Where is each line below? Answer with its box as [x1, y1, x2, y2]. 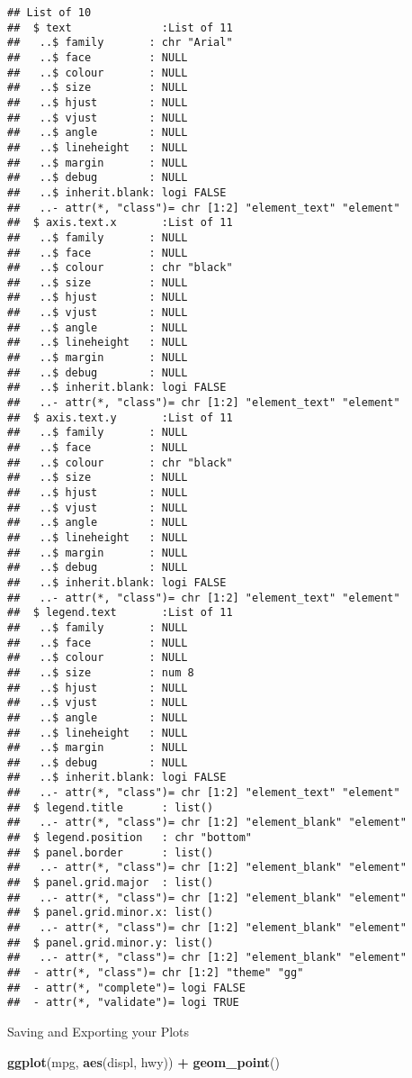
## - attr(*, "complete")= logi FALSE [7, 981, 246, 994]
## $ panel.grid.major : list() [7, 876, 214, 890]
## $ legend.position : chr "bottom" [7, 831, 253, 845]
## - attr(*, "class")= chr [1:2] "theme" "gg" [7, 966, 304, 979]
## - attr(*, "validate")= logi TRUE [7, 996, 239, 1010]
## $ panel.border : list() [7, 846, 214, 859]
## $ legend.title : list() [7, 801, 214, 814]
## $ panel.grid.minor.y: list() [7, 936, 214, 949]
